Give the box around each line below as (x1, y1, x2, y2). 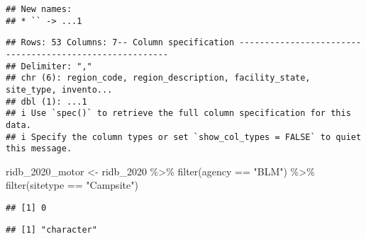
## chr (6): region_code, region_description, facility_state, (6, 73, 311, 83)
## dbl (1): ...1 (6, 96, 87, 107)
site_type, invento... (6, 84, 113, 95)
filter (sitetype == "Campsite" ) (6, 177, 138, 192)
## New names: (6, 4, 72, 14)
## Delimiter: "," (6, 61, 92, 71)
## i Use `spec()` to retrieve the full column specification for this (6, 108, 351, 119)
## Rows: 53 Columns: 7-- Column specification (6, 37, 235, 48)
